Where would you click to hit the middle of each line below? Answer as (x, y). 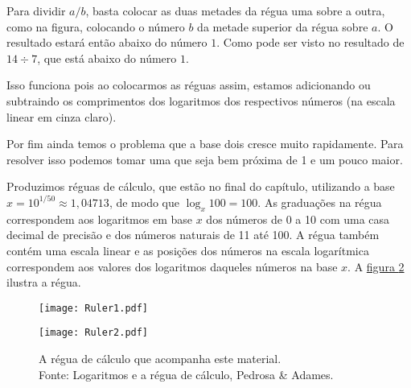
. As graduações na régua (320, 202)
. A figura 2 (376, 266)
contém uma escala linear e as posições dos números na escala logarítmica (188, 250)
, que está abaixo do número (107, 58)
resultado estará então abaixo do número (107, 42)
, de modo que (144, 202)
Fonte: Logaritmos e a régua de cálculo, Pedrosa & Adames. (186, 374)
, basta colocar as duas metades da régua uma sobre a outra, (235, 10)
